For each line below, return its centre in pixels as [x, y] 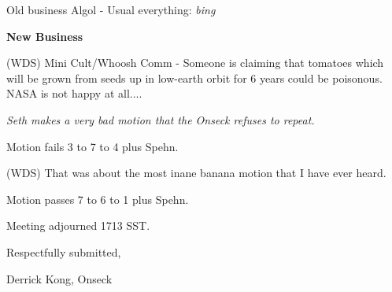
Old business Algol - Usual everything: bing [111, 9]
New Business [45, 36]
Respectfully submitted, [64, 251]
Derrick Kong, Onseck [59, 278]
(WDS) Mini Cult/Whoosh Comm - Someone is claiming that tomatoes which [195, 63]
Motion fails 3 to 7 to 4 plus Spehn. [92, 146]
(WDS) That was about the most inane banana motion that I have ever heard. [196, 173]
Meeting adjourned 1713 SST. [78, 225]
